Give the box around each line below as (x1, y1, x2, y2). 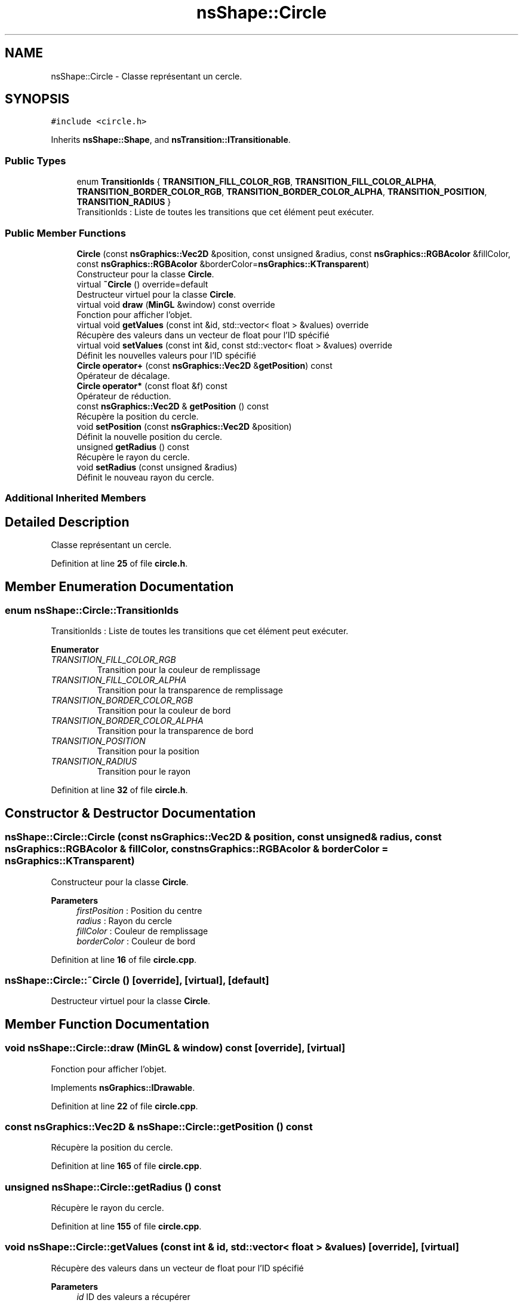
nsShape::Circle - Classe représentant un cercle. (51, 71, 242, 81)
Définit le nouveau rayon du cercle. (76, 472, 214, 482)
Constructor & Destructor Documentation (5, 805, 256, 821)
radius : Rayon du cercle (76, 915, 172, 926)
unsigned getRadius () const (76, 441, 189, 452)
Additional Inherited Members (5, 492, 146, 504)
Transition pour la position (97, 746, 199, 757)
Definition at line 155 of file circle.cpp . (51, 1221, 202, 1232)
